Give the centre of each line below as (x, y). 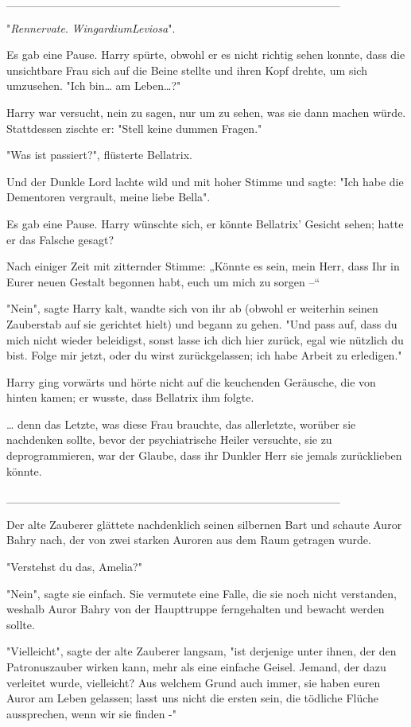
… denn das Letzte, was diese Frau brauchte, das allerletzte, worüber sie (181, 424)
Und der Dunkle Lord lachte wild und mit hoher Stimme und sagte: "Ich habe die (205, 181)
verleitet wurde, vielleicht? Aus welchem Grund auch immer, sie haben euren (194, 682)
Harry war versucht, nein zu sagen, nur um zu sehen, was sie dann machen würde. (206, 112)
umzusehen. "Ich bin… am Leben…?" (94, 86)
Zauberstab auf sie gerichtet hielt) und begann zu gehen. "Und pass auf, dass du (202, 323)
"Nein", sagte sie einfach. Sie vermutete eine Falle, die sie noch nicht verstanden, (202, 593)
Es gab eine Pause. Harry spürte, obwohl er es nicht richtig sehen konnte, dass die (206, 54)
